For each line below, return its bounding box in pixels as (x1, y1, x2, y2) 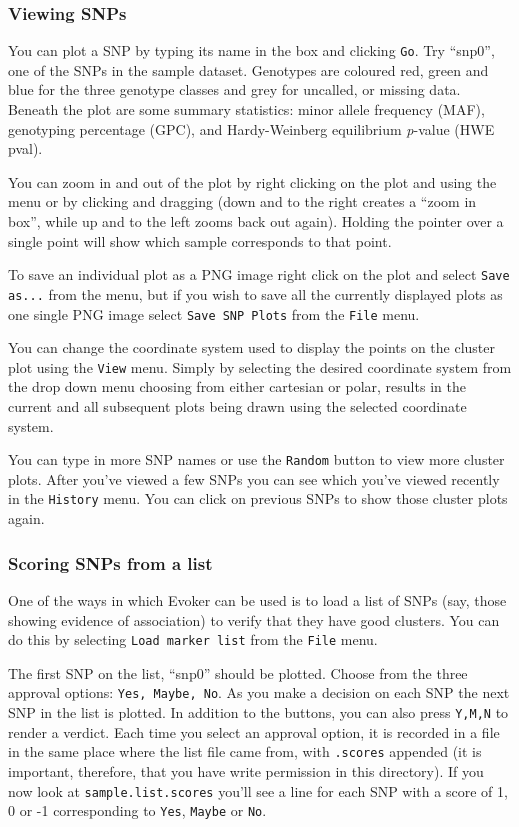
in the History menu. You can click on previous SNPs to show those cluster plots (8, 488, 508, 509)
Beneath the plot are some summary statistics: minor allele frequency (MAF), (8, 99, 485, 120)
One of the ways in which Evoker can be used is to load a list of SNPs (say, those (8, 589, 507, 610)
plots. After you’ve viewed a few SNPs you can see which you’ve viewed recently (8, 468, 500, 489)
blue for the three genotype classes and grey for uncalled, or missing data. (8, 79, 461, 100)
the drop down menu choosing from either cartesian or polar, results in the (8, 376, 466, 397)
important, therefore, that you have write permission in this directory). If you (8, 760, 484, 781)
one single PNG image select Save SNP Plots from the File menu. (8, 303, 420, 324)
